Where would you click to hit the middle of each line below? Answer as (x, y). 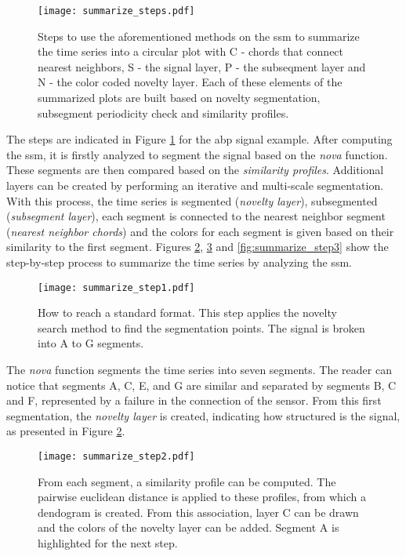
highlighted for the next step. (108, 543)
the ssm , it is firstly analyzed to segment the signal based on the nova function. (197, 154)
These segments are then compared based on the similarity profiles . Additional (195, 170)
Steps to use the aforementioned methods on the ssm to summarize (199, 36)
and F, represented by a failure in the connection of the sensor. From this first (194, 400)
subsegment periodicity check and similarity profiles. (163, 113)
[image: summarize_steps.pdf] (116, 11)
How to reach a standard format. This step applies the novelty (187, 313)
